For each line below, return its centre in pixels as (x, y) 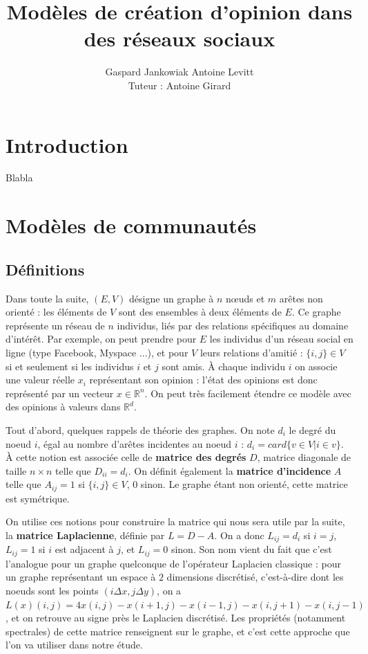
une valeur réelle (40, 380)
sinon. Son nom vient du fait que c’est (251, 549)
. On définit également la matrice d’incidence (230, 470)
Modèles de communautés (131, 225)
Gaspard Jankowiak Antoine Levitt (180, 72)
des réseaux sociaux (180, 38)
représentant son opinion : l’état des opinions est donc (203, 380)
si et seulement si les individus (70, 366)
